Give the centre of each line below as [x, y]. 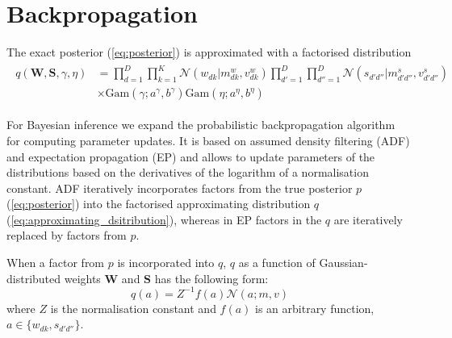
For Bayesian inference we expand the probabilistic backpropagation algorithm [201, 125]
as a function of [277, 263]
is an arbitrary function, [315, 308]
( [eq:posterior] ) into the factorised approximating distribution [159, 204]
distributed [34, 278]
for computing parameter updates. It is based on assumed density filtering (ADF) [208, 140]
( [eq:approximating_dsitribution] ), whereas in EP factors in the [164, 219]
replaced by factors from [67, 235]
